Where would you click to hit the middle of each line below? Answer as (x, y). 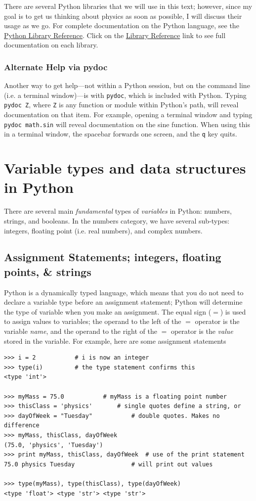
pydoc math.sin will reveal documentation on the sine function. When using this (127, 124)
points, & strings (48, 271)
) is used (233, 311)
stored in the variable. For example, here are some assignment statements (115, 341)
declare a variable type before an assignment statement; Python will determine (123, 302)
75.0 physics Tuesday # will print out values (108, 464)
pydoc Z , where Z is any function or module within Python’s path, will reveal (121, 105)
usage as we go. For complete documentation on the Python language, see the (122, 25)
